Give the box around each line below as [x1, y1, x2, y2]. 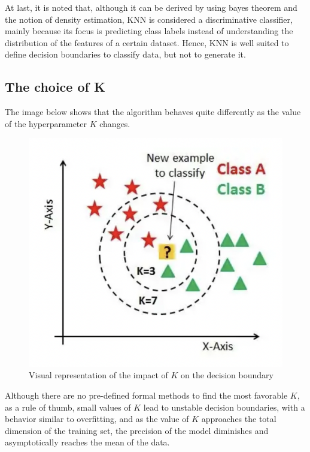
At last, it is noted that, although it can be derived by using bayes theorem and [5, 1, 297, 13]
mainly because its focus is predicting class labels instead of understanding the [5, 25, 293, 37]
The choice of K [5, 77, 105, 96]
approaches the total [201, 412, 276, 425]
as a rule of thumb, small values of [5, 400, 131, 413]
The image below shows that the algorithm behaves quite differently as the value [5, 106, 301, 118]
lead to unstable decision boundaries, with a [143, 400, 305, 413]
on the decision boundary [181, 369, 273, 381]
